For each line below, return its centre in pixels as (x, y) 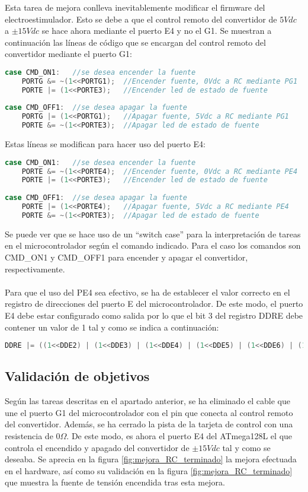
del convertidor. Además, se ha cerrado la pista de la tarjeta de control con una (149, 424)
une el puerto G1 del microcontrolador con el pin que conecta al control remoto (149, 412)
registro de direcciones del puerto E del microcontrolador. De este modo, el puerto (154, 304)
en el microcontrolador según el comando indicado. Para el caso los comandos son (153, 245)
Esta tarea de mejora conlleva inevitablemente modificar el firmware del (135, 7)
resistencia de (29, 436)
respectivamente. (35, 269)
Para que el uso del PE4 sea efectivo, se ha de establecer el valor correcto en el (147, 292)
